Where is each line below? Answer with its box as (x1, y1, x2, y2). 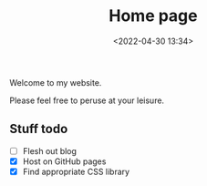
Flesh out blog (22, 145, 78, 156)
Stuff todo (9, 121, 68, 137)
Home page (109, 5, 198, 26)
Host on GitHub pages (22, 156, 107, 167)
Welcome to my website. (9, 77, 102, 88)
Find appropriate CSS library (22, 166, 130, 177)
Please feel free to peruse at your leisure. (9, 95, 165, 106)
